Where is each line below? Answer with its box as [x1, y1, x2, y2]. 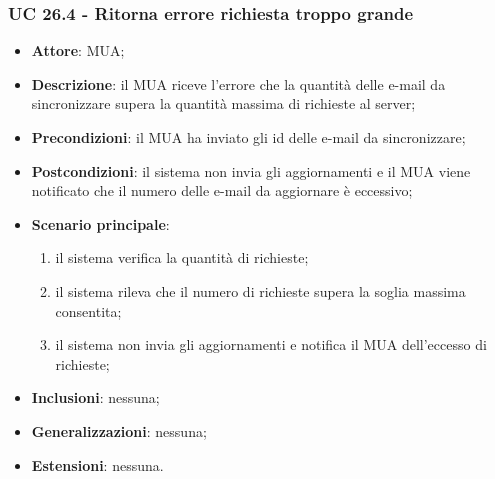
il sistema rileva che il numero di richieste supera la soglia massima [55, 280, 466, 301]
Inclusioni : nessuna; [31, 387, 160, 408]
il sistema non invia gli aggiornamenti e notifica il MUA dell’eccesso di [55, 334, 487, 355]
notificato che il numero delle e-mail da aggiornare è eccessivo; [31, 180, 413, 201]
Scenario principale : [31, 213, 170, 234]
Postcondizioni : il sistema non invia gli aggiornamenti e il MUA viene [31, 160, 471, 181]
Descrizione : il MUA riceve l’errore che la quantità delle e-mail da [31, 73, 446, 94]
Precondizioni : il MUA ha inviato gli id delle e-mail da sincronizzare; [31, 127, 466, 147]
